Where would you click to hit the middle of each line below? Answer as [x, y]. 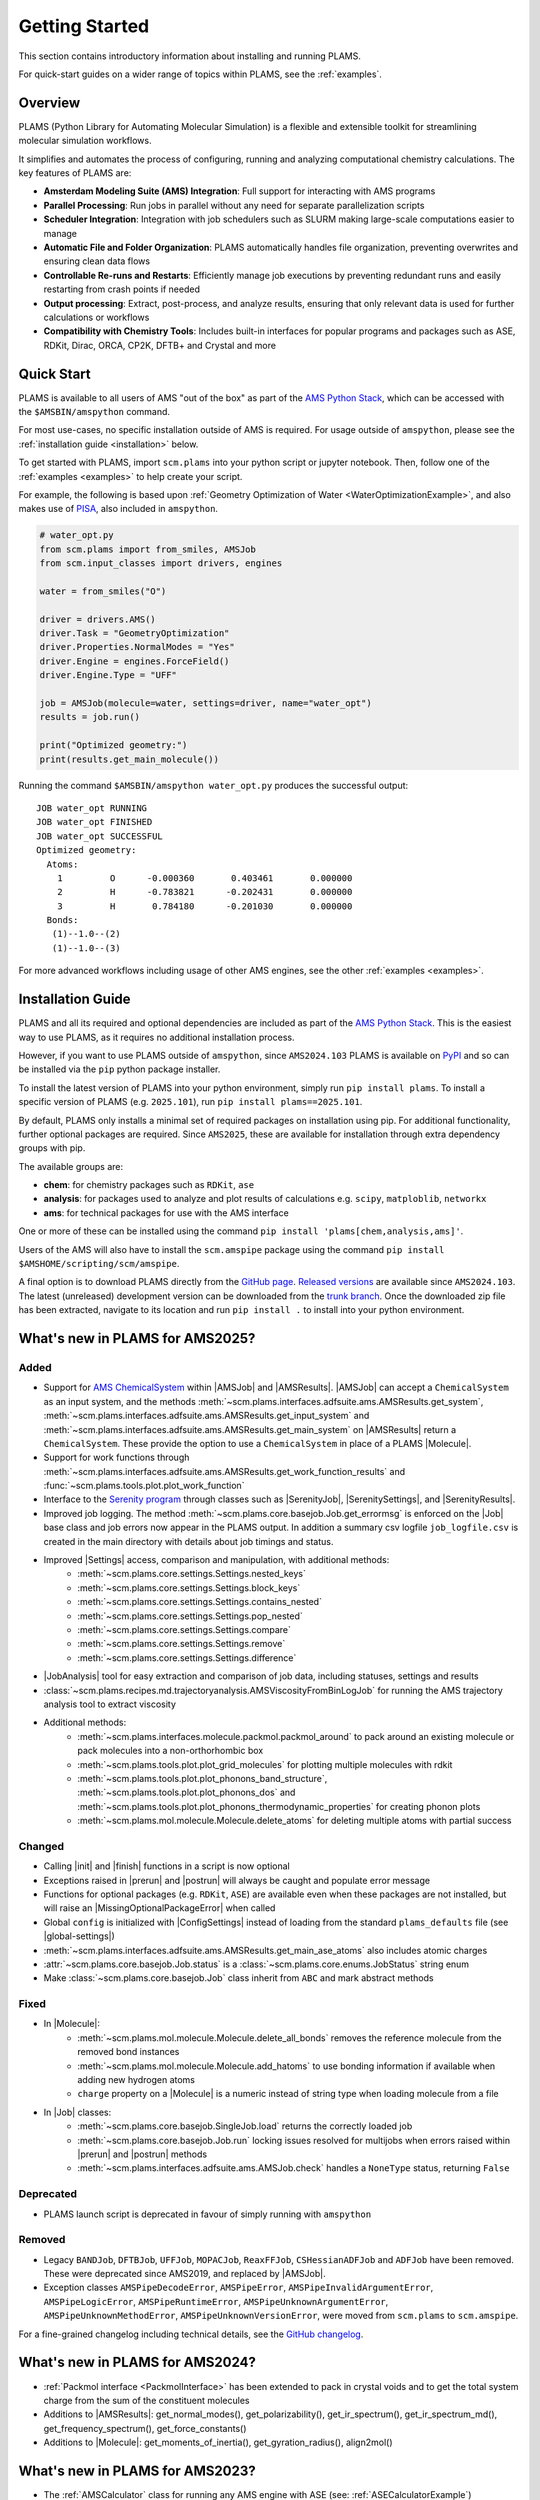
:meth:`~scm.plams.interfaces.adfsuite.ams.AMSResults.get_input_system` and [206, 1416]
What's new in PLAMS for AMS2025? [137, 1338]
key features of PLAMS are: [75, 173]
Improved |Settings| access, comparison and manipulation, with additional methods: [216, 1560]
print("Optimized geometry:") [113, 745]
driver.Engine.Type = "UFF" [108, 675]
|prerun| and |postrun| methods [142, 2154]
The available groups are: [71, 1166]
